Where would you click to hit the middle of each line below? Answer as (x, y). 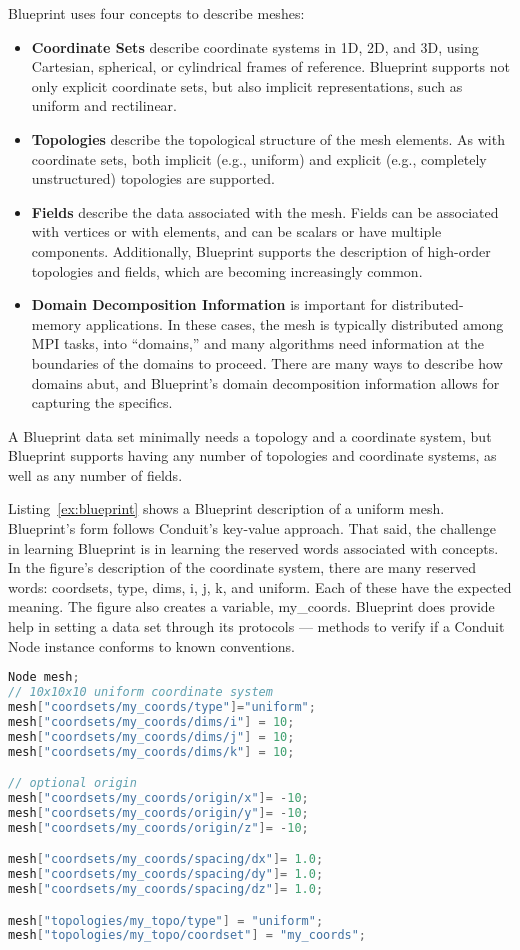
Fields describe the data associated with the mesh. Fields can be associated (265, 211)
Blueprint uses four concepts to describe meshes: (156, 13)
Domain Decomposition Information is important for (209, 304)
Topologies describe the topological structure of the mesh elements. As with (268, 138)
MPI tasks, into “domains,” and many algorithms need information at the (257, 343)
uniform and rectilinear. (104, 105)
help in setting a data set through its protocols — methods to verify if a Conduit (256, 626)
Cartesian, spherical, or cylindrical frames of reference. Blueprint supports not (270, 66)
